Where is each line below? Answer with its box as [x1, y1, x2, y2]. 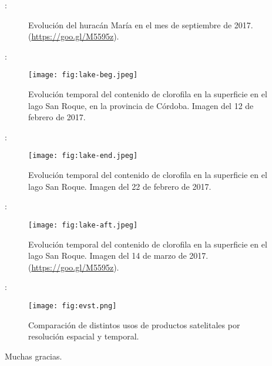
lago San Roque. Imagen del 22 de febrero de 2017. [28, 180, 211, 192]
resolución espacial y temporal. [28, 330, 139, 342]
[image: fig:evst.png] [28, 301, 117, 310]
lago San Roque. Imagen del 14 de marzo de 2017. [28, 249, 209, 262]
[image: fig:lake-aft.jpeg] [28, 220, 138, 229]
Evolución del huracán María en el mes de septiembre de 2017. [28, 18, 253, 31]
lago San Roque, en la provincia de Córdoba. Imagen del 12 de [28, 99, 254, 111]
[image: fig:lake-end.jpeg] [28, 151, 138, 160]
